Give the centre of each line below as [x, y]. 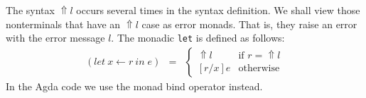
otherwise [259, 69]
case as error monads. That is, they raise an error [249, 24]
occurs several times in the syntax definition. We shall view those [218, 10]
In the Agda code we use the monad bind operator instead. [134, 86]
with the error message [55, 38]
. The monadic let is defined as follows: [198, 38]
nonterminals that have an [63, 24]
